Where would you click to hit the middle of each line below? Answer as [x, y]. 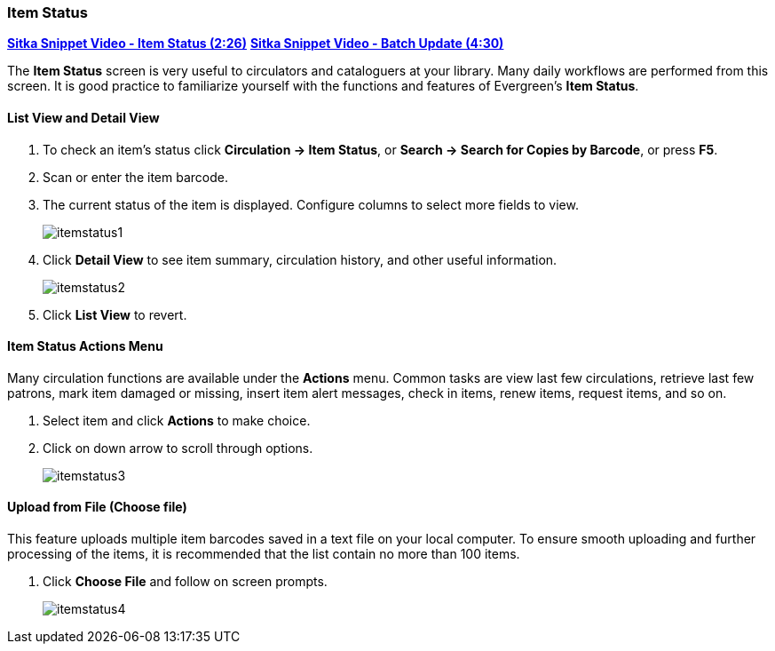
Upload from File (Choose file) [97, 507]
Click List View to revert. [115, 314]
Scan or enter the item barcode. [135, 177]
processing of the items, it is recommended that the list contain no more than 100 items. [264, 554]
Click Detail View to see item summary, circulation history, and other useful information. [300, 259]
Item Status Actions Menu [85, 346]
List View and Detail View [83, 117]
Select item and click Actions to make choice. [177, 420]
